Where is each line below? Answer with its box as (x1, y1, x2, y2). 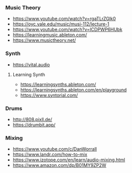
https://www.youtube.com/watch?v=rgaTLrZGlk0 (12, 16, 116, 22)
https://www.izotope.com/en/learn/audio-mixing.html (12, 157, 125, 163)
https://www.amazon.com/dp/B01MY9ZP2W (12, 162, 106, 168)
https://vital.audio (12, 62, 50, 68)
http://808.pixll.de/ (12, 116, 53, 122)
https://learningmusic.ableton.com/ (12, 32, 87, 38)
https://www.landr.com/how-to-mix (12, 152, 87, 158)
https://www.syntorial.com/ (20, 92, 78, 98)
